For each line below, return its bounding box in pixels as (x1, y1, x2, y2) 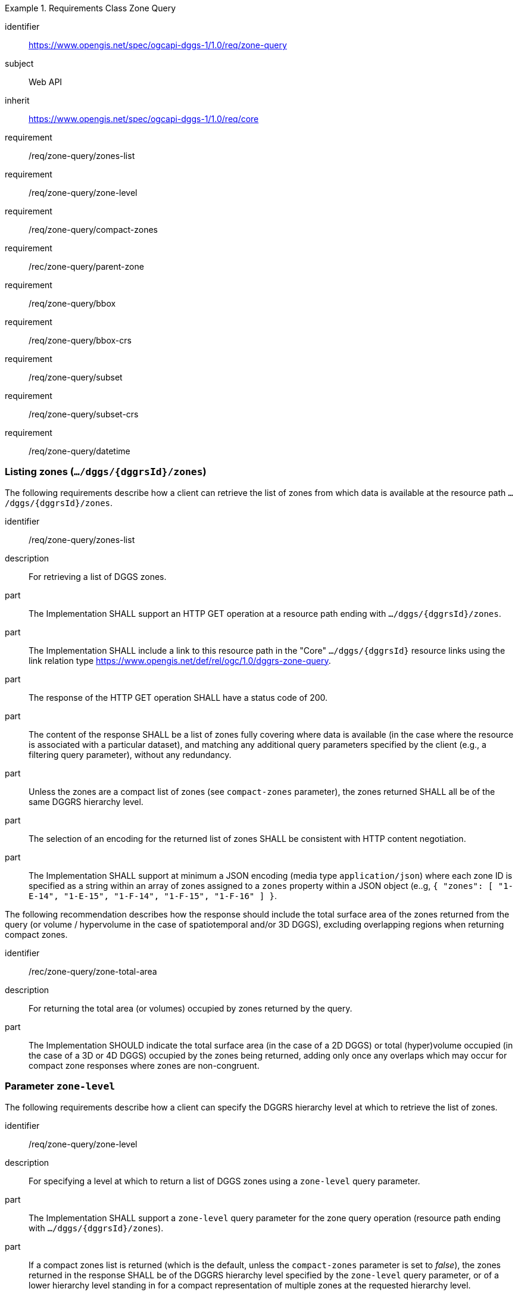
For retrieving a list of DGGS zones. (29, 571, 167, 582)
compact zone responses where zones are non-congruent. (29, 1060, 260, 1071)
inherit (5, 95, 30, 105)
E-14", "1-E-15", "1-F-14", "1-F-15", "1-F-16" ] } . (29, 890, 277, 901)
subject (5, 58, 34, 68)
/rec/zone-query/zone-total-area (29, 966, 157, 976)
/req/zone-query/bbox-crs (29, 335, 132, 345)
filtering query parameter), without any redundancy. (29, 749, 232, 760)
